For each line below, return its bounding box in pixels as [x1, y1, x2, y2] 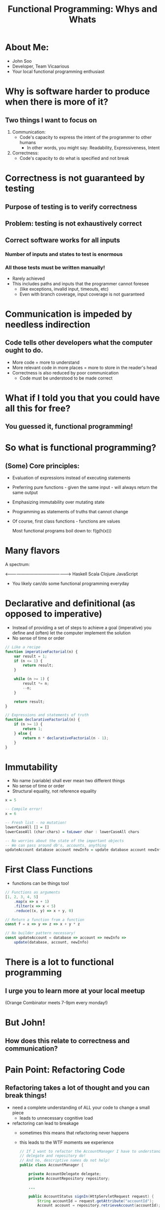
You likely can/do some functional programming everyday [12, 581, 129, 587]
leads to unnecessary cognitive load [19, 1115, 93, 1121]
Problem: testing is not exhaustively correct [5, 219, 142, 227]
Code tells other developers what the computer [5, 339, 153, 347]
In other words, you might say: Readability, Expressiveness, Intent [27, 145, 160, 151]
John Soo [12, 58, 32, 64]
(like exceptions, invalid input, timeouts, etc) [19, 286, 109, 292]
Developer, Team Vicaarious [12, 63, 70, 69]
